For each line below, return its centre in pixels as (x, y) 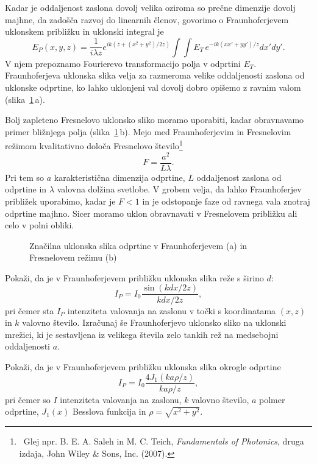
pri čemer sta (30, 310)
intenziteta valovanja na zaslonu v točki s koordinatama (172, 310)
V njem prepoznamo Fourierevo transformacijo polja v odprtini (123, 63)
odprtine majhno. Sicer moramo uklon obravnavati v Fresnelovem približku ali (151, 213)
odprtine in (26, 189)
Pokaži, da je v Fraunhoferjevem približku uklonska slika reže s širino (134, 277)
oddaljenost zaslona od (239, 177)
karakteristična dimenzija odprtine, (119, 177)
